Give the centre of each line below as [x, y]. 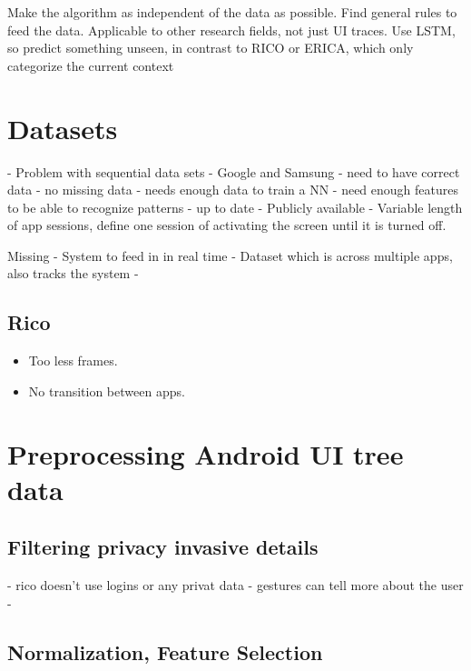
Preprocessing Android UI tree [206, 453]
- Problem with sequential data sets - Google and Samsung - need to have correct [234, 171]
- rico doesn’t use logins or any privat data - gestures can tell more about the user [235, 585]
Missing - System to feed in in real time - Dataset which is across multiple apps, [230, 255]
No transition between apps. [107, 391]
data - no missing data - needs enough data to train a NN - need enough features [233, 190]
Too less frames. [73, 361]
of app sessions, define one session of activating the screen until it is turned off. [227, 225]
